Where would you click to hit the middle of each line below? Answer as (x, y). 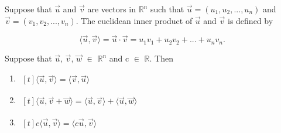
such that (167, 9)
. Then (161, 58)
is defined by (251, 20)
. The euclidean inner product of (134, 20)
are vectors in (112, 9)
